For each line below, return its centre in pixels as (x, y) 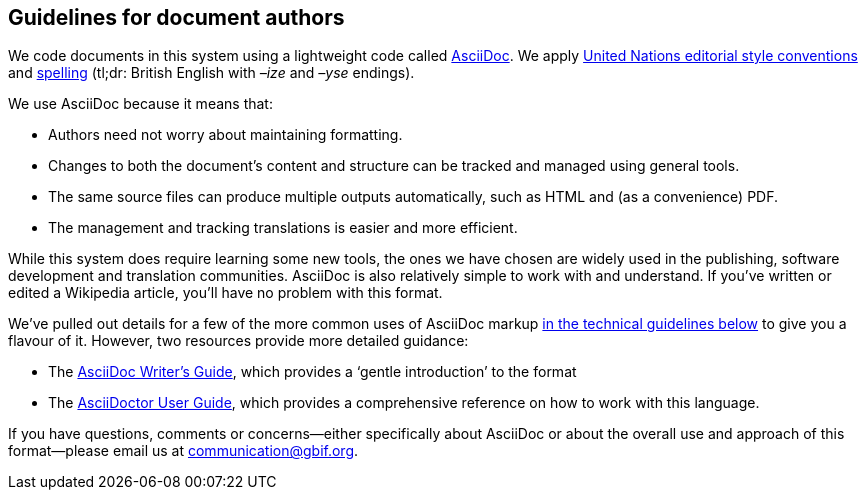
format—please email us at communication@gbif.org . (183, 451)
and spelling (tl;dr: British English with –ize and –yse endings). (211, 73)
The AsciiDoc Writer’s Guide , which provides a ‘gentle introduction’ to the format (312, 372)
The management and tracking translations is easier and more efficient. (283, 228)
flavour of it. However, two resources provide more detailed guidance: (238, 341)
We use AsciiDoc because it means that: (140, 104)
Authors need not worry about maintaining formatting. (225, 135)
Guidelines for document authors (176, 17)
